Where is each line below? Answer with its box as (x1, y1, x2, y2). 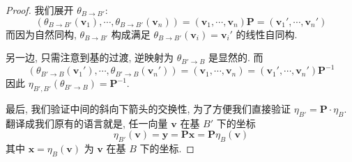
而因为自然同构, (6, 26, 77, 41)
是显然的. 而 (208, 50, 263, 65)
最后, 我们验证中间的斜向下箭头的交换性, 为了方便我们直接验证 (6, 102, 291, 116)
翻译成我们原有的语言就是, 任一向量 (6, 115, 168, 130)
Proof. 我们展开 (6, 3, 74, 17)
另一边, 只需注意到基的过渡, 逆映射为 (6, 50, 174, 65)
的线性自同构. (236, 26, 298, 41)
